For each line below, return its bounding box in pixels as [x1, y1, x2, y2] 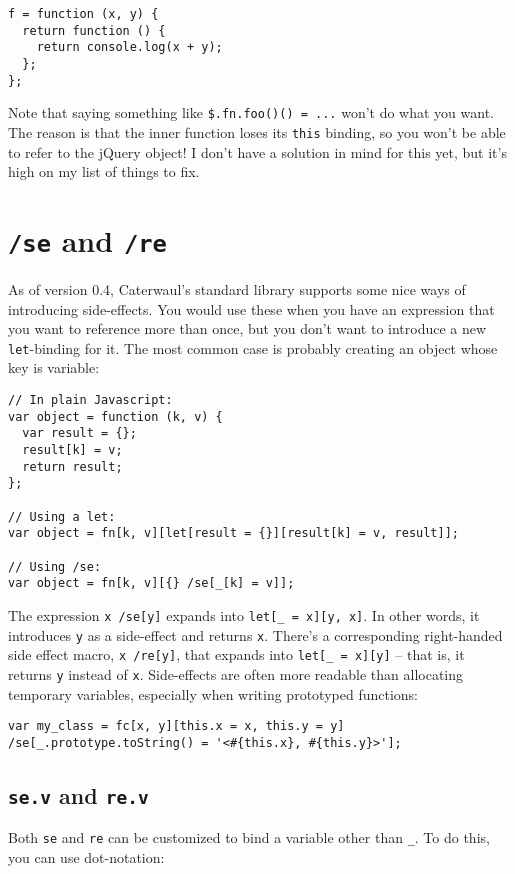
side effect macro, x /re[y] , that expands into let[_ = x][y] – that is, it [8, 644, 465, 665]
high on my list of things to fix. [8, 161, 200, 182]
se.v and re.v [8, 779, 149, 810]
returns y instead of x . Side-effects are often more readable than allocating [8, 663, 463, 684]
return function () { [22, 23, 166, 38]
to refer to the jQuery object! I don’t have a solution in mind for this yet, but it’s [8, 141, 507, 162]
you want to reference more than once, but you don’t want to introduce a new [8, 318, 487, 339]
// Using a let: [8, 509, 116, 524]
